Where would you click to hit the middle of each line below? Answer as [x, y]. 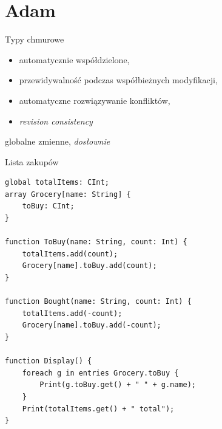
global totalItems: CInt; [57, 183]
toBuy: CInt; [48, 206]
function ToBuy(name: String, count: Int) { [96, 242]
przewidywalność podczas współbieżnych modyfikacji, [118, 80]
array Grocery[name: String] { [68, 194]
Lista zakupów [32, 161]
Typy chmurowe [35, 39]
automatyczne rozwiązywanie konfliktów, [95, 100]
